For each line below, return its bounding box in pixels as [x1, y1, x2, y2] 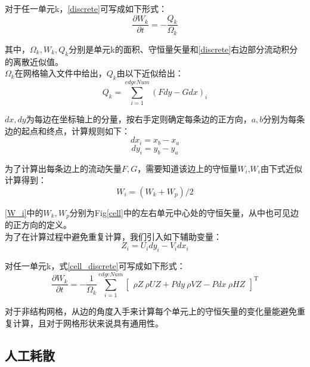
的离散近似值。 [5, 55, 63, 67]
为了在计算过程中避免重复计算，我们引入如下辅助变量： [5, 230, 222, 242]
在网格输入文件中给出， [14, 67, 107, 79]
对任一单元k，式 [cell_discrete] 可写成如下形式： [5, 260, 185, 272]
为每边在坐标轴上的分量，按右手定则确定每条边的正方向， [26, 113, 252, 125]
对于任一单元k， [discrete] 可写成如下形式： [5, 2, 167, 14]
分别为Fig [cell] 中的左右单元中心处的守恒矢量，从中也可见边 [69, 206, 299, 218]
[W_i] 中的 [5, 206, 44, 218]
